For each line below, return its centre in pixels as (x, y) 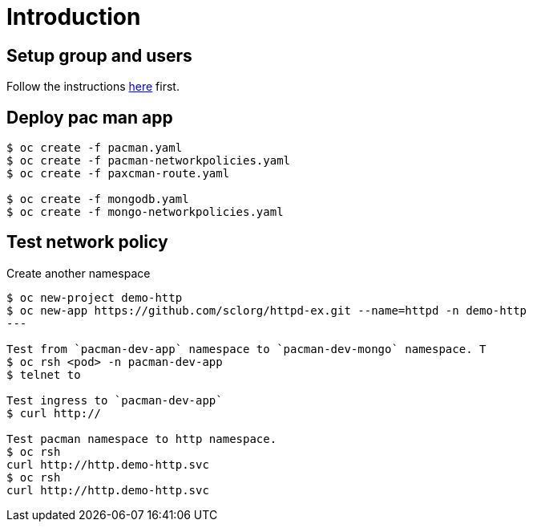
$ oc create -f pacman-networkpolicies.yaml (149, 161)
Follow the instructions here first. (93, 87)
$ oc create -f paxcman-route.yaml (118, 174)
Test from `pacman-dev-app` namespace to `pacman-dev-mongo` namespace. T (246, 349)
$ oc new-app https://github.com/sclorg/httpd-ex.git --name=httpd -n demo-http (267, 310)
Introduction (74, 17)
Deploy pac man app (90, 117)
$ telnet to (44, 374)
